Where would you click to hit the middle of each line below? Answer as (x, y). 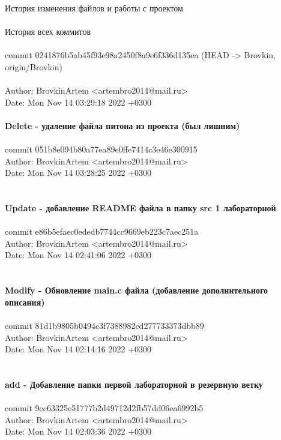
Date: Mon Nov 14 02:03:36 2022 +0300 (78, 431)
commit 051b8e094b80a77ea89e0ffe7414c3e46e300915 (101, 149)
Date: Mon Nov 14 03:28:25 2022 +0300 (78, 173)
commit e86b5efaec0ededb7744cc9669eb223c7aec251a (102, 231)
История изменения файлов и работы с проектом (94, 8)
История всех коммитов (48, 32)
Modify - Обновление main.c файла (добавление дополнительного (136, 290)
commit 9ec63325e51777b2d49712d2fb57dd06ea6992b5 (104, 408)
